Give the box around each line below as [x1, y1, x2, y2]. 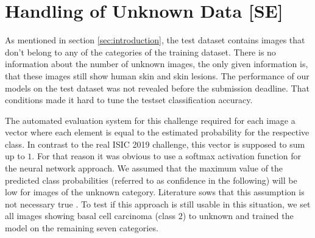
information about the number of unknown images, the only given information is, [5, 57, 308, 70]
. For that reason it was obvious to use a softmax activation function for [32, 150, 302, 162]
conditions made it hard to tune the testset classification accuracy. [5, 93, 253, 106]
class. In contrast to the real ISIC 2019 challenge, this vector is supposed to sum [5, 137, 305, 150]
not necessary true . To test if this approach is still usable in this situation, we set [5, 197, 311, 210]
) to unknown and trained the [182, 209, 294, 222]
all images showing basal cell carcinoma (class [5, 209, 175, 222]
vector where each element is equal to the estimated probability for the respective [5, 126, 310, 139]
